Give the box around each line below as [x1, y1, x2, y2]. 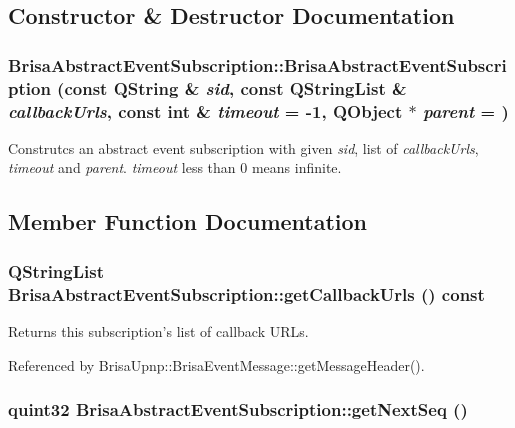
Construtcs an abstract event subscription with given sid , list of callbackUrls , [8, 137, 479, 158]
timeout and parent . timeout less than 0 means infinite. [8, 157, 342, 178]
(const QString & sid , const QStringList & [57, 75, 407, 100]
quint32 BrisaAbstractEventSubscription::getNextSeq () [8, 397, 468, 422]
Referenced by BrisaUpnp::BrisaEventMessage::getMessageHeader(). [8, 354, 425, 375]
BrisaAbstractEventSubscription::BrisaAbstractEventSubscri [8, 52, 507, 77]
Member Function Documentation [8, 206, 368, 237]
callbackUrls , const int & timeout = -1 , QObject [8, 98, 403, 123]
